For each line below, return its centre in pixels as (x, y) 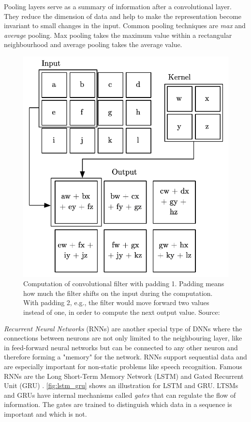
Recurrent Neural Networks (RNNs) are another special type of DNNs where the (123, 328)
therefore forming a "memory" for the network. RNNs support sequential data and (125, 357)
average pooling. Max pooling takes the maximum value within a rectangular (118, 35)
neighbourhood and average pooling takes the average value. (93, 44)
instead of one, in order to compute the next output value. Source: (122, 312)
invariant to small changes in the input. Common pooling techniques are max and (125, 25)
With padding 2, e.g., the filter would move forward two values (116, 302)
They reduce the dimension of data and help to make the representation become (123, 16)
